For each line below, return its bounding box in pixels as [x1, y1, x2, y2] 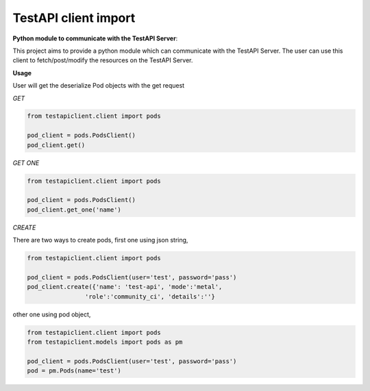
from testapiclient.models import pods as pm [27, 338, 183, 346]
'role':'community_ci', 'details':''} [84, 292, 215, 301]
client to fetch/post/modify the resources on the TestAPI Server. [12, 56, 193, 64]
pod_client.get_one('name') [27, 205, 121, 214]
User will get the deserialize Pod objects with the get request [12, 81, 185, 90]
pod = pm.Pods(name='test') [27, 367, 121, 375]
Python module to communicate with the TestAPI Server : [12, 34, 178, 42]
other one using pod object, [12, 310, 91, 318]
